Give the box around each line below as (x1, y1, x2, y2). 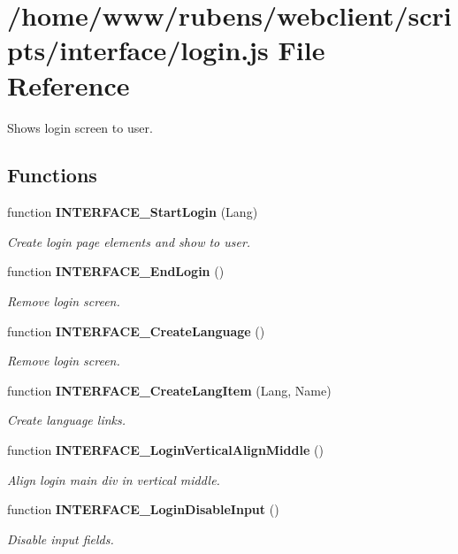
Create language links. (7, 411, 126, 429)
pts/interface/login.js (7, 32, 269, 68)
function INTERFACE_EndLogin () (7, 262, 225, 281)
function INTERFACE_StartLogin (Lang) (7, 203, 258, 221)
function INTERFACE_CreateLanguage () (7, 321, 265, 340)
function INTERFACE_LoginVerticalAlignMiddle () (7, 441, 324, 459)
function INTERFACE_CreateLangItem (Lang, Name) (7, 381, 332, 399)
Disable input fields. (7, 529, 114, 548)
